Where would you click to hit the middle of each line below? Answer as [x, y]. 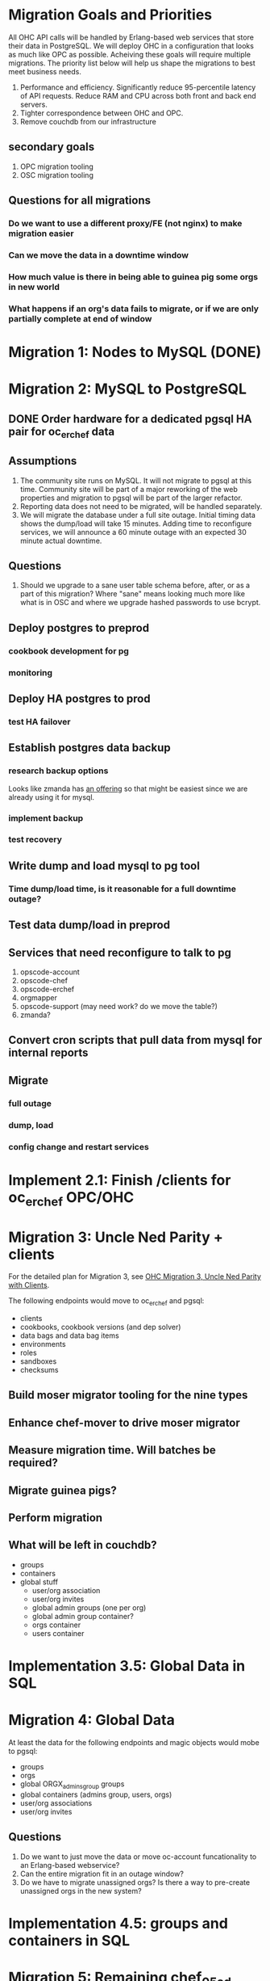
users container [58, 1633]
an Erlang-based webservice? [70, 1865]
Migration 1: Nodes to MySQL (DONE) [135, 352]
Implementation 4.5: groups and [118, 1923]
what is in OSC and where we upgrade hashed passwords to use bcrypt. [140, 603]
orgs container [56, 1625]
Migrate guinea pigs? [62, 1490]
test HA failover [39, 721]
